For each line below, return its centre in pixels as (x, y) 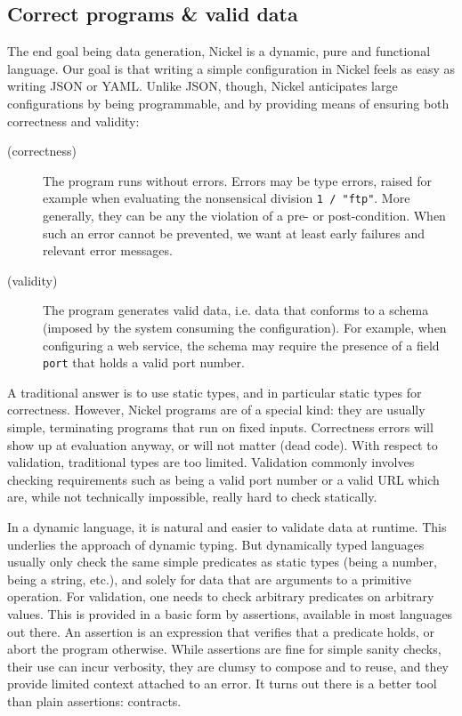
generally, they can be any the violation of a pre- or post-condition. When (244, 216)
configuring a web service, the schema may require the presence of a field (241, 345)
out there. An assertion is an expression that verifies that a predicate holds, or (221, 631)
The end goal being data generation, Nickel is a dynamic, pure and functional (219, 51)
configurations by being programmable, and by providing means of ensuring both (228, 103)
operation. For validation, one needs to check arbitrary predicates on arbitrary (221, 596)
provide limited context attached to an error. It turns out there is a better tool (222, 684)
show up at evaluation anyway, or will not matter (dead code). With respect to (223, 444)
